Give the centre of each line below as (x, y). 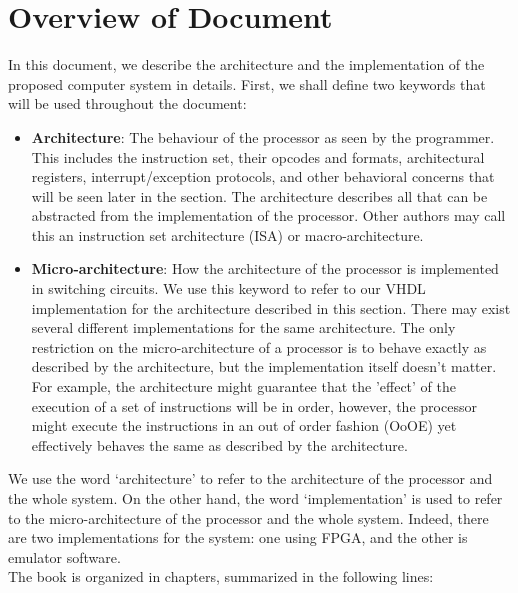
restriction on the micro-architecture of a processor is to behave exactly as (259, 346)
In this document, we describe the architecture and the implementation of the (246, 64)
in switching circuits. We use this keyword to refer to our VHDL (228, 288)
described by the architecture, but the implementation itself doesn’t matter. (264, 366)
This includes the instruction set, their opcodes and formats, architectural (258, 156)
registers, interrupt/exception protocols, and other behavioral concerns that (263, 176)
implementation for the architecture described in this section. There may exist (271, 307)
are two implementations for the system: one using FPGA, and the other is (238, 537)
